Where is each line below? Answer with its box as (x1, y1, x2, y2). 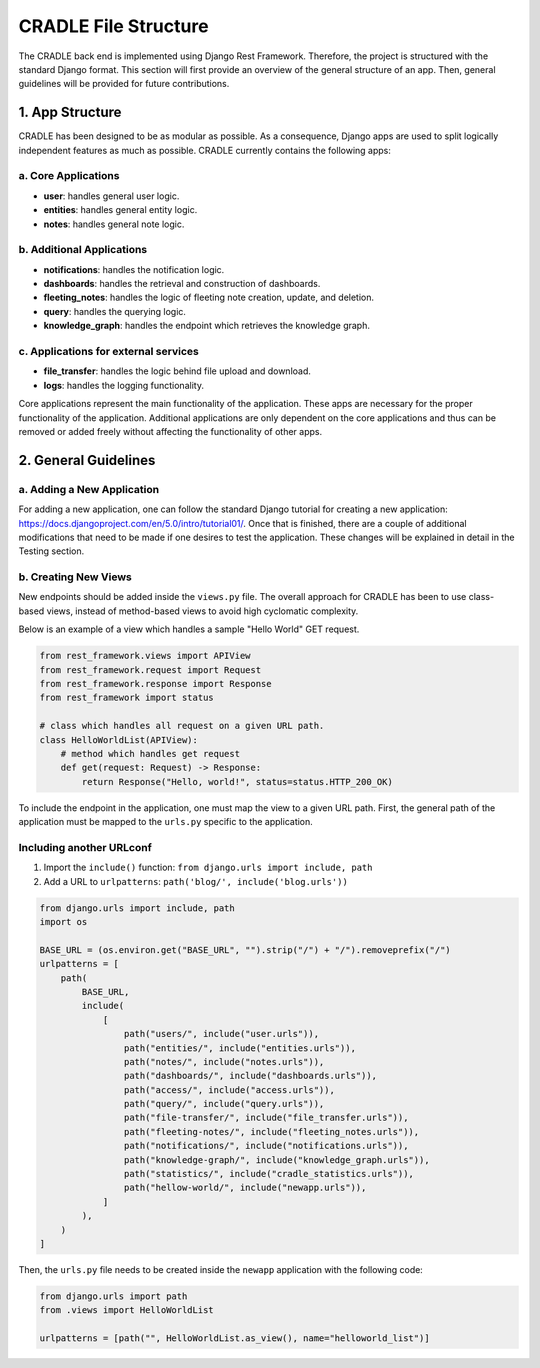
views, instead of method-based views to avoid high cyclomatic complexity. (46, 605, 359, 617)
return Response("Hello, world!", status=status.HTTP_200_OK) (81, 776, 394, 787)
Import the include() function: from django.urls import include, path (43, 861, 373, 874)
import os (39, 916, 88, 927)
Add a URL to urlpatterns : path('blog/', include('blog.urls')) (43, 875, 349, 887)
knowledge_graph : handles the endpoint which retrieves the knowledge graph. (43, 320, 370, 332)
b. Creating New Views (18, 570, 132, 584)
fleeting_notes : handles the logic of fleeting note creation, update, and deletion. (43, 291, 375, 304)
